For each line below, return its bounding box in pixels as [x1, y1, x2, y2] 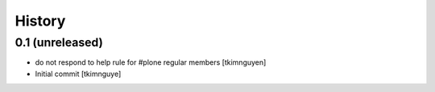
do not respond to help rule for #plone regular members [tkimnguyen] [35, 58, 267, 67]
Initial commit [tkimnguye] [35, 69, 122, 78]
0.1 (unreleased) [14, 35, 104, 50]
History [14, 12, 66, 30]
